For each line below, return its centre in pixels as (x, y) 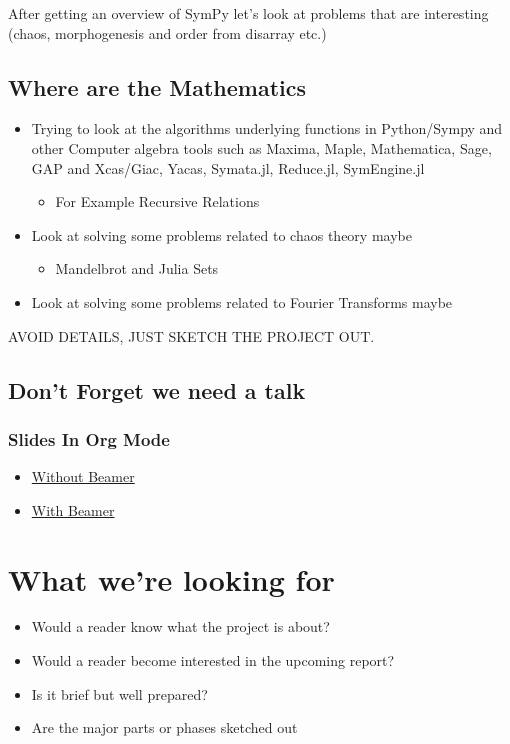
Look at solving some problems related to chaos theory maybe (221, 234)
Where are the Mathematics (157, 86)
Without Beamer (83, 476)
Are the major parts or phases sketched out (164, 727)
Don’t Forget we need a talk (157, 389)
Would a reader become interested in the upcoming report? (213, 660)
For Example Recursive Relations (157, 201)
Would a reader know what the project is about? (180, 626)
